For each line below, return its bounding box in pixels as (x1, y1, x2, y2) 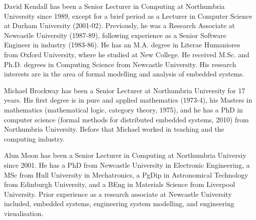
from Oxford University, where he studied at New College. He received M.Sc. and (4, 49, 250, 59)
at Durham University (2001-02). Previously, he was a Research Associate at (4, 20, 235, 31)
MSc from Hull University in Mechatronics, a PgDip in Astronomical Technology (4, 169, 249, 180)
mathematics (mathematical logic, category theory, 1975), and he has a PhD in (4, 104, 243, 114)
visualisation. (4, 208, 43, 218)
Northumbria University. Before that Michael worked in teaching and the (4, 124, 224, 134)
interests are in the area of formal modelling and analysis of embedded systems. (4, 69, 245, 79)
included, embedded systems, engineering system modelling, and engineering (4, 198, 234, 209)
